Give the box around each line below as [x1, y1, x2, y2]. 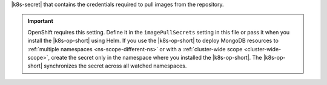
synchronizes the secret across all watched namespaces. [43, 62, 187, 69]
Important [27, 17, 54, 25]
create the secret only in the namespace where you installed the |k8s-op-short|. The [51, 54, 263, 61]
